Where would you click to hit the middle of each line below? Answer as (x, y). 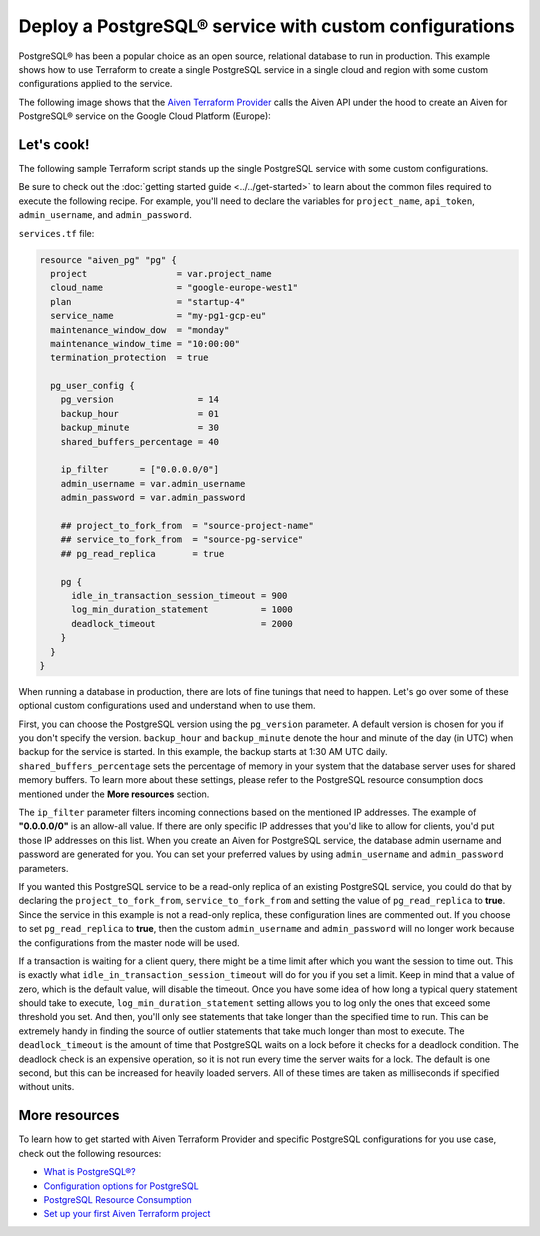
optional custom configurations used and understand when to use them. (167, 706)
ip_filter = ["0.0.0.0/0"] (140, 469)
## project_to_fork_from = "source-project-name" (187, 525)
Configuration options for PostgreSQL (121, 1186)
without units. (46, 1087)
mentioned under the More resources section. (114, 794)
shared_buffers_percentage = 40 (140, 441)
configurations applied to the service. (95, 84)
